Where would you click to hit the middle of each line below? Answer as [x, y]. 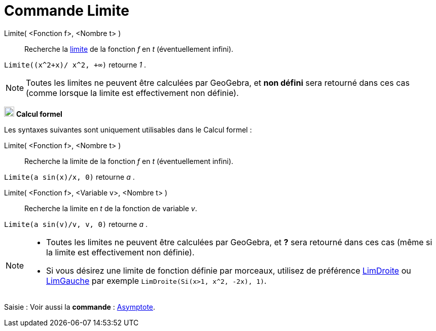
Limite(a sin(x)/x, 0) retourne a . [69, 177]
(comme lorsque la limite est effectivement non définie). [132, 93]
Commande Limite [67, 11]
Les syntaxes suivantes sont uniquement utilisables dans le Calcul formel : [128, 129]
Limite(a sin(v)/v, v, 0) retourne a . [76, 224]
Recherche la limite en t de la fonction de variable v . [111, 208]
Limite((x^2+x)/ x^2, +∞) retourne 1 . [75, 64]
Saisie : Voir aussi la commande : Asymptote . [80, 307]
